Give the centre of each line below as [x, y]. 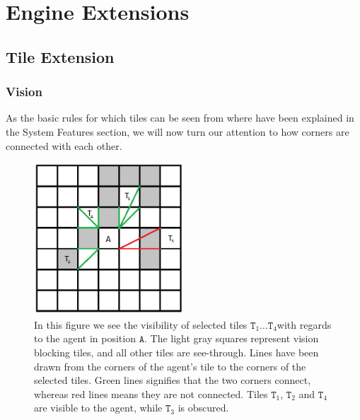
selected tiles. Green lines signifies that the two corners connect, [173, 380]
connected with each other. [64, 145]
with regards [304, 324]
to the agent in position [85, 338]
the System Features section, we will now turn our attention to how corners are [178, 131]
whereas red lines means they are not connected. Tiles [151, 393]
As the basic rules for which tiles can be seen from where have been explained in [180, 118]
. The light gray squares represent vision [232, 338]
